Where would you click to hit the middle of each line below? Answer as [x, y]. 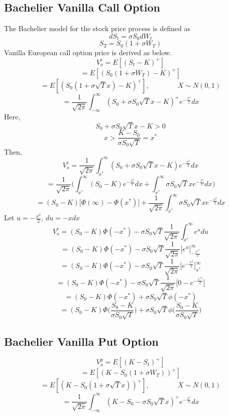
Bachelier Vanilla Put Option [81, 341]
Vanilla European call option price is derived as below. [88, 52]
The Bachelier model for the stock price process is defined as [97, 28]
